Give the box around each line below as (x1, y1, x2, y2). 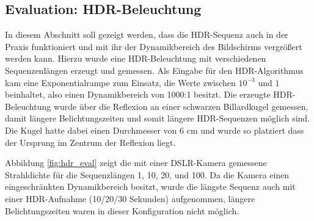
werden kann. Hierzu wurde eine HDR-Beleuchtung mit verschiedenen (5, 52, 266, 65)
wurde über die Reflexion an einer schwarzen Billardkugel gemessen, (53, 100, 309, 112)
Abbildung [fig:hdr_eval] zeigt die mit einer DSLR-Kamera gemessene (5, 156, 267, 169)
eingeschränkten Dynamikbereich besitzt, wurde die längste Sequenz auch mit (5, 180, 296, 193)
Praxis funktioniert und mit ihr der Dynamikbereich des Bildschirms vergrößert (5, 40, 302, 53)
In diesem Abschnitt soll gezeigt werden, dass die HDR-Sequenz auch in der (5, 28, 288, 41)
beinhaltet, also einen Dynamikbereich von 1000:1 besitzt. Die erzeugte (5, 88, 271, 101)
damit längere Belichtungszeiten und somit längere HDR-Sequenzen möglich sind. (5, 112, 310, 125)
